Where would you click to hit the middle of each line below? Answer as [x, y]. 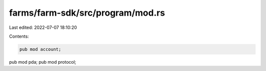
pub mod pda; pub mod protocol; [43, 62]
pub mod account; [40, 49]
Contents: [19, 36]
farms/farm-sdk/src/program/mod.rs [87, 13]
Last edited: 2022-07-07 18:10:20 [43, 27]
